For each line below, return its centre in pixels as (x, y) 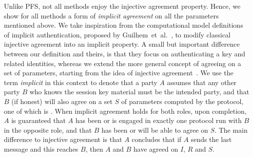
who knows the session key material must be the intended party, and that (139, 92)
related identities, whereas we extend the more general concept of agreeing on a (123, 63)
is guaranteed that (39, 120)
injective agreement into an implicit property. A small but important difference (122, 44)
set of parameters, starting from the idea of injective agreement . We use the (119, 73)
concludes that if (156, 139)
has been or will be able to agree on (155, 130)
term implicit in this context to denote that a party (81, 82)
